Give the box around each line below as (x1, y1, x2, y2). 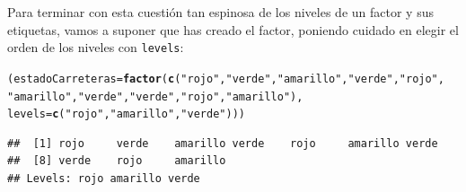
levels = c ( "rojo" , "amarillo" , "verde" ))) (7, 108, 245, 121)
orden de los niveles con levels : (7, 38, 184, 57)
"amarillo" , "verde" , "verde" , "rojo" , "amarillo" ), (7, 90, 303, 103)
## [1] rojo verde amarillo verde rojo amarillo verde (7, 136, 438, 150)
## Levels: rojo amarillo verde (7, 172, 200, 185)
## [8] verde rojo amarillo (7, 154, 226, 168)
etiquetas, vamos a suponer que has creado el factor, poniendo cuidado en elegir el (7, 20, 459, 39)
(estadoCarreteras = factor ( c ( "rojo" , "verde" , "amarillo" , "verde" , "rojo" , (7, 72, 444, 85)
